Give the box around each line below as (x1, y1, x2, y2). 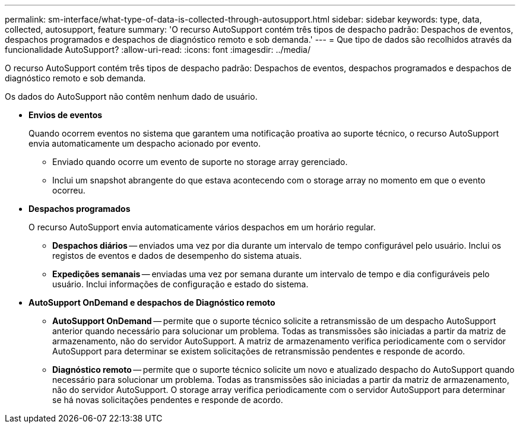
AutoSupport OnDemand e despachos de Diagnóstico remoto (28, 297, 275, 307)
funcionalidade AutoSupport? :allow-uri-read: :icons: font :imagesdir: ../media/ (5, 45, 310, 55)
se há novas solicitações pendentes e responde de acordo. (52, 395, 283, 405)
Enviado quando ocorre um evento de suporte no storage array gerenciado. (52, 157, 348, 167)
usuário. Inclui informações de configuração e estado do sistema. (52, 279, 309, 289)
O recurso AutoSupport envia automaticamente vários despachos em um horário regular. (28, 222, 376, 232)
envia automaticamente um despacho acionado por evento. (28, 138, 261, 148)
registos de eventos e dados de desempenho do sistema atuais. (52, 251, 302, 261)
